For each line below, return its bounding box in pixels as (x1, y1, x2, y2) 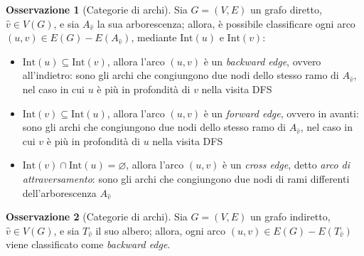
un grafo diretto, (250, 2, 322, 16)
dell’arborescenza (22, 185, 97, 200)
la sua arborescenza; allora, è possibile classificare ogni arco (97, 16, 355, 31)
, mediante (131, 30, 177, 45)
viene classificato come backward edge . (6, 237, 171, 252)
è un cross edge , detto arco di (223, 157, 350, 172)
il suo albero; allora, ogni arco (95, 223, 226, 238)
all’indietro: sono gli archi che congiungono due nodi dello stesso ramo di (22, 68, 339, 82)
